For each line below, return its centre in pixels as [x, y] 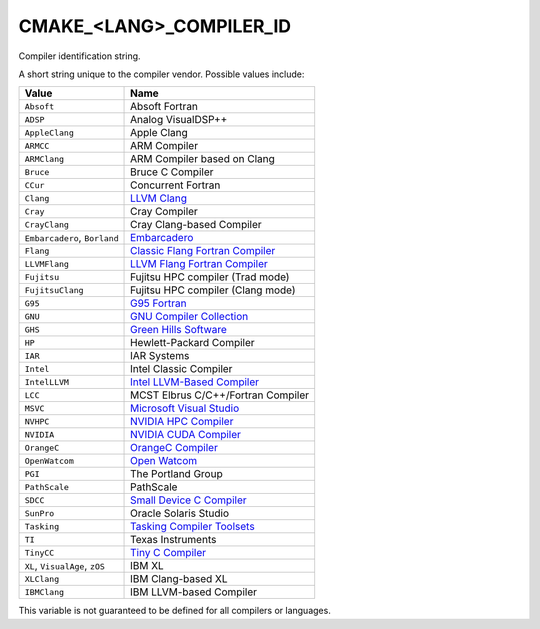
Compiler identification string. [79, 56]
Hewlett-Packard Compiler [192, 343]
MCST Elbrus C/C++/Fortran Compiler [220, 395]
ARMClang [44, 158]
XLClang [42, 578]
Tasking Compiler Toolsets [192, 527]
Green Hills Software [178, 330]
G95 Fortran [158, 303]
